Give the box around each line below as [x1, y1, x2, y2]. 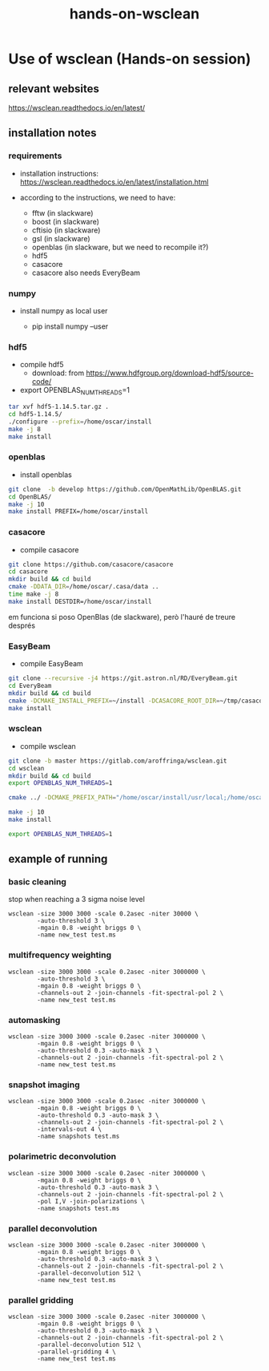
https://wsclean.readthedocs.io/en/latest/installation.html [19, 177, 209, 187]
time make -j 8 [8, 590, 59, 598]
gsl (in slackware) [31, 233, 90, 243]
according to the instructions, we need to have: [19, 192, 176, 202]
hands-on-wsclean [69, 5, 200, 23]
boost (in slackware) [31, 216, 100, 226]
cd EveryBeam [8, 681, 52, 690]
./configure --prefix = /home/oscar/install [8, 418, 152, 426]
